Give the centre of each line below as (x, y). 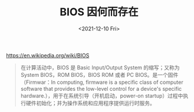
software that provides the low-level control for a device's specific (101, 89)
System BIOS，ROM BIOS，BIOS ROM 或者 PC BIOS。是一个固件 (99, 74)
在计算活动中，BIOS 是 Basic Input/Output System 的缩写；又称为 (100, 67)
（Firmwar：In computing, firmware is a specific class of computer (102, 82)
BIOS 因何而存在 (99, 12)
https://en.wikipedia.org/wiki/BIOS (48, 55)
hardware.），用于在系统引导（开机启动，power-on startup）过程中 (102, 96)
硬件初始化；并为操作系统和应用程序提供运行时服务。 (90, 103)
